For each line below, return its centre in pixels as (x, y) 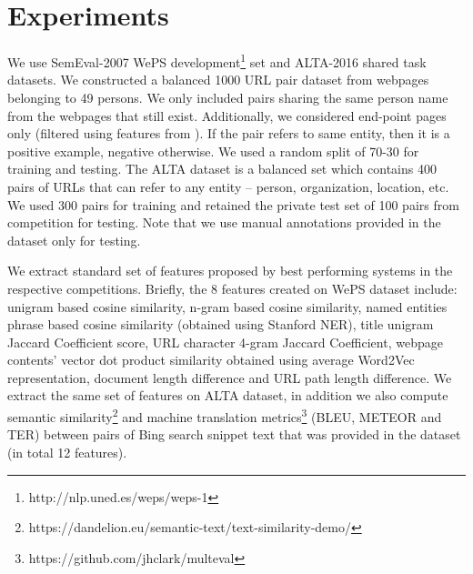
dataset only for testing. (74, 240)
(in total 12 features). (67, 452)
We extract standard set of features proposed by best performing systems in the (230, 271)
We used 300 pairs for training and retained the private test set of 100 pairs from (233, 204)
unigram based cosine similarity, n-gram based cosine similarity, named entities (227, 306)
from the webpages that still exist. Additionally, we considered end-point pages (227, 115)
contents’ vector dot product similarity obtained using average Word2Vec (211, 360)
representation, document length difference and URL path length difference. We (230, 377)
